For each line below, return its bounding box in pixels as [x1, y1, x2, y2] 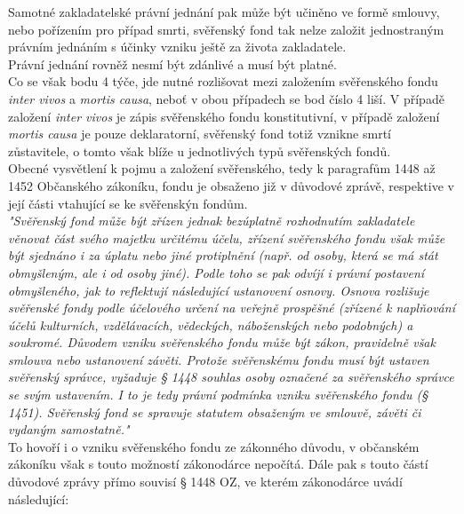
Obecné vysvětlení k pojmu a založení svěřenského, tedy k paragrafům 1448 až [8, 159, 436, 178]
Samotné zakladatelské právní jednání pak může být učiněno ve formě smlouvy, [8, 3, 440, 20]
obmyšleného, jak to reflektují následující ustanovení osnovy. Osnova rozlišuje [8, 281, 429, 299]
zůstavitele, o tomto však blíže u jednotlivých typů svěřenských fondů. [8, 141, 391, 160]
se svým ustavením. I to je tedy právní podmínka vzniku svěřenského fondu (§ [8, 385, 428, 404]
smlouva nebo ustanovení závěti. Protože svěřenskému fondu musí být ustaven [8, 350, 429, 368]
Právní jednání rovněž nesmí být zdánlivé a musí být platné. [8, 54, 337, 73]
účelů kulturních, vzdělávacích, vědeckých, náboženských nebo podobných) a [8, 315, 413, 334]
